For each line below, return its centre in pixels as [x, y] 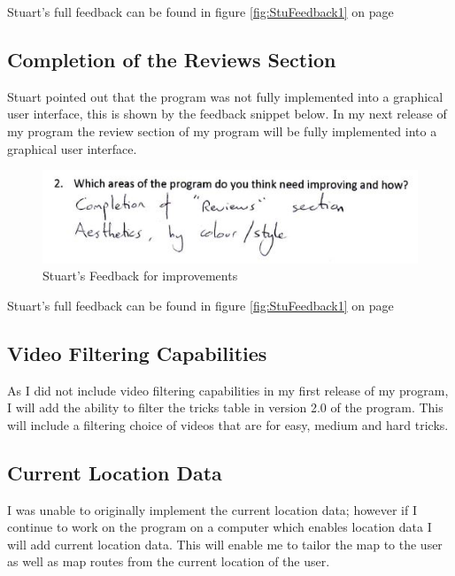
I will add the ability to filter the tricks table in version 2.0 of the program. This [225, 407]
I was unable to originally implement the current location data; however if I [212, 509]
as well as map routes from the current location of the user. [169, 561]
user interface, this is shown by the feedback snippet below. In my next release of [227, 114]
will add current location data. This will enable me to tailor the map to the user [225, 544]
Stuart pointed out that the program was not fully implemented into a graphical [225, 96]
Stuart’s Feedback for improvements [140, 276]
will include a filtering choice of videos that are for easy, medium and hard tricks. [228, 424]
